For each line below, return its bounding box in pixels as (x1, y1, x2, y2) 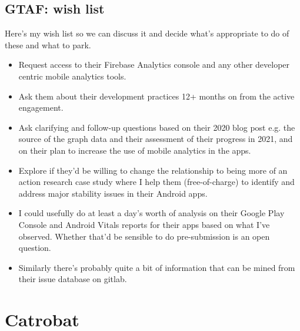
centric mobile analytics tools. (18, 69, 126, 82)
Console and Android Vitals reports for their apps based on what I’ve (18, 218, 270, 230)
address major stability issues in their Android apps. (18, 187, 208, 199)
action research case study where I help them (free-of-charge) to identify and (18, 176, 295, 188)
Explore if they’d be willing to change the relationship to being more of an (18, 164, 288, 176)
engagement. (18, 101, 64, 114)
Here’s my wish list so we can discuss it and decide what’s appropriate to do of (5, 27, 289, 39)
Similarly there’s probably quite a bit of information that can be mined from (18, 261, 295, 273)
